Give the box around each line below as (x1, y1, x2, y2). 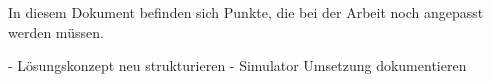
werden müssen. (8, 21, 104, 42)
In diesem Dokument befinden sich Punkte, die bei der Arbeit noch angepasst (8, 2, 484, 22)
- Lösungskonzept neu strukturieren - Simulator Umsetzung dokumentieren (8, 55, 467, 76)
